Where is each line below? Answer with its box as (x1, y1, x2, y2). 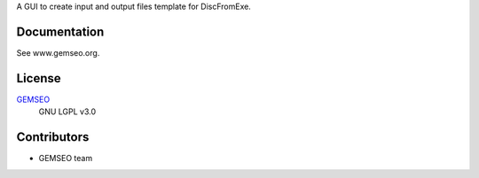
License (16, 71, 61, 86)
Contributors (16, 129, 90, 145)
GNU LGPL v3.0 (38, 106, 97, 117)
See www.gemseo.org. (16, 47, 100, 58)
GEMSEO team (38, 153, 93, 164)
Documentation (16, 24, 105, 39)
